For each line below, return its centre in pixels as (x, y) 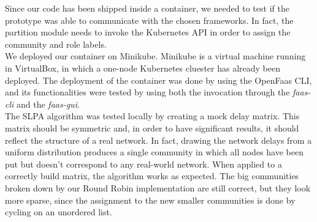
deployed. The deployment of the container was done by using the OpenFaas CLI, (158, 80)
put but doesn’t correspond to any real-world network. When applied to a (143, 164)
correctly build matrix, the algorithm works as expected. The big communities (152, 176)
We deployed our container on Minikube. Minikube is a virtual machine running (155, 56)
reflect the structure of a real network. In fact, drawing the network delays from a (158, 140)
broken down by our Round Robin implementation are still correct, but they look (158, 187)
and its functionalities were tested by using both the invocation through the (147, 92)
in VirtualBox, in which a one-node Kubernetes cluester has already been (143, 68)
